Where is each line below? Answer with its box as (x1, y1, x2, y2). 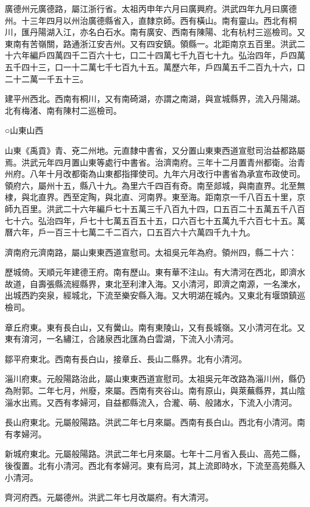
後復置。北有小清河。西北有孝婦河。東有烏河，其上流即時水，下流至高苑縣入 (5, 459, 305, 471)
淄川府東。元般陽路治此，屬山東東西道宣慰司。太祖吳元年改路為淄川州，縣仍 (5, 372, 305, 385)
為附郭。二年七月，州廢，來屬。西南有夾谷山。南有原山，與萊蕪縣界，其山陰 (5, 384, 305, 397)
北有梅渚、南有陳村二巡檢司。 (5, 104, 122, 116)
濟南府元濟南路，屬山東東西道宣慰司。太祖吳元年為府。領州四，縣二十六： (5, 245, 297, 258)
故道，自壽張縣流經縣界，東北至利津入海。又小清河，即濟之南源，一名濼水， (5, 277, 305, 290)
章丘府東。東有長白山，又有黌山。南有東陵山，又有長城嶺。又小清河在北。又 (5, 321, 305, 333)
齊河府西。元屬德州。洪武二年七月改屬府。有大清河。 (5, 491, 213, 503)
